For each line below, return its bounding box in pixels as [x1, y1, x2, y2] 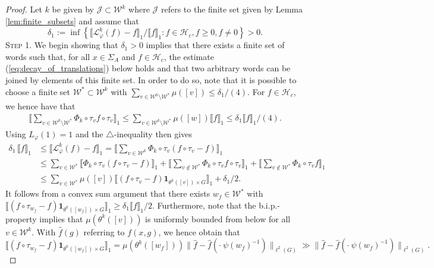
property [5, 212, 37, 225]
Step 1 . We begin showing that [5, 39, 118, 51]
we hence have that [5, 100, 76, 112]
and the [75, 127, 103, 140]
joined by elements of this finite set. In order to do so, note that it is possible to [5, 73, 297, 86]
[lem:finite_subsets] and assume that [5, 14, 139, 27]
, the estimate [163, 50, 214, 62]
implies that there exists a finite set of [146, 39, 285, 51]
